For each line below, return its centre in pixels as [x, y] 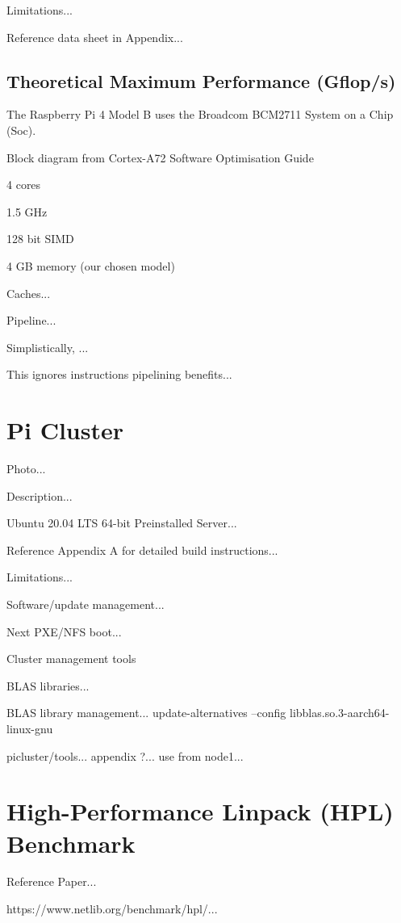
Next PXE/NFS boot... [64, 631]
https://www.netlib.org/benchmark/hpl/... [112, 909]
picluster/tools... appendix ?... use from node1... [125, 755]
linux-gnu [30, 728]
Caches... [29, 293]
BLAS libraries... [48, 685]
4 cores [24, 185]
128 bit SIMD [40, 239]
